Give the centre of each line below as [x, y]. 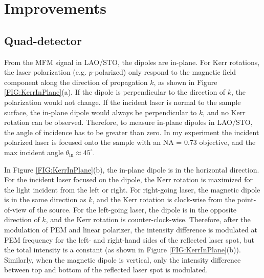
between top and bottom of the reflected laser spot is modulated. [106, 270]
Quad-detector [43, 40]
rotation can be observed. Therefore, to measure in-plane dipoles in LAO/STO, [128, 122]
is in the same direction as [45, 199]
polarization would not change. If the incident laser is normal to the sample [123, 102]
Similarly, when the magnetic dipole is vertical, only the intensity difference [123, 259]
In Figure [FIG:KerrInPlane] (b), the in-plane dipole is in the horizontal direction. [132, 169]
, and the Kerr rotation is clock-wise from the [164, 199]
